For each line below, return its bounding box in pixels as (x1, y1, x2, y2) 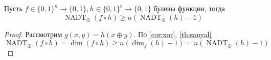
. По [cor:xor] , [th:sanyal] (133, 28, 212, 39)
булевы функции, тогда (153, 3, 225, 13)
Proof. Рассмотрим (4, 28, 62, 39)
